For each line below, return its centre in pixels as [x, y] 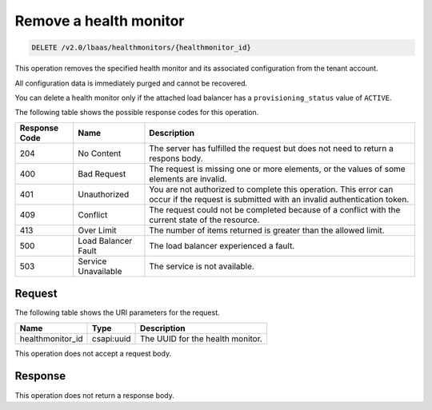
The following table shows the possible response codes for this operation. [137, 113]
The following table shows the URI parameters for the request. [117, 312]
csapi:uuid [112, 338]
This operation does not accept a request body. [93, 353]
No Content [100, 153]
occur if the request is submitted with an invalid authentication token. [279, 199]
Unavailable [100, 271]
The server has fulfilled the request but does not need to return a [271, 148]
